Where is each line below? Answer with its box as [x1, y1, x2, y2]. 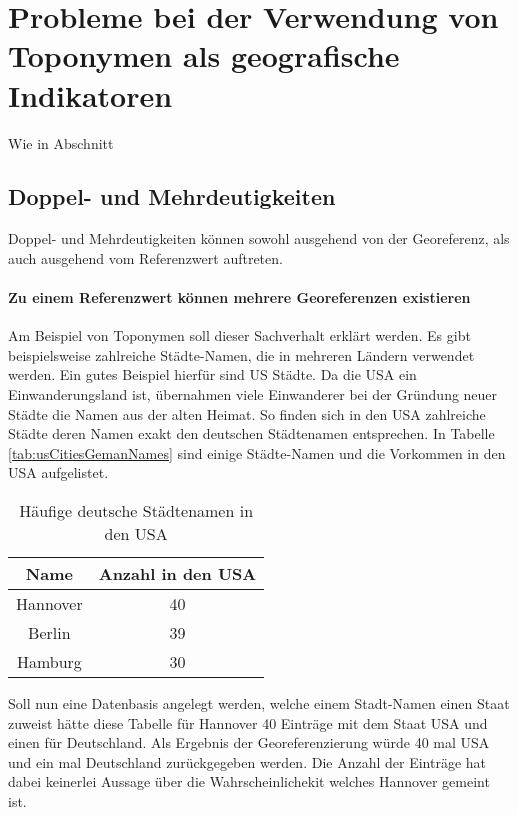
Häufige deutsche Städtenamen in [19, 499, 254, 523]
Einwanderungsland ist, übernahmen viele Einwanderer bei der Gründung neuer [8, 384, 498, 405]
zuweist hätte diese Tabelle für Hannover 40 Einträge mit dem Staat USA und [8, 712, 488, 733]
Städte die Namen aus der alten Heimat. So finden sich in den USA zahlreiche [8, 403, 486, 424]
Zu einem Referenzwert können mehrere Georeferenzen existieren [8, 287, 471, 308]
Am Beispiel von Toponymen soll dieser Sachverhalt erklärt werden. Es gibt [8, 325, 471, 346]
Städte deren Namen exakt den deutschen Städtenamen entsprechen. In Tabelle [8, 423, 495, 444]
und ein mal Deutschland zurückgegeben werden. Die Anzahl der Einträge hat [8, 751, 487, 772]
